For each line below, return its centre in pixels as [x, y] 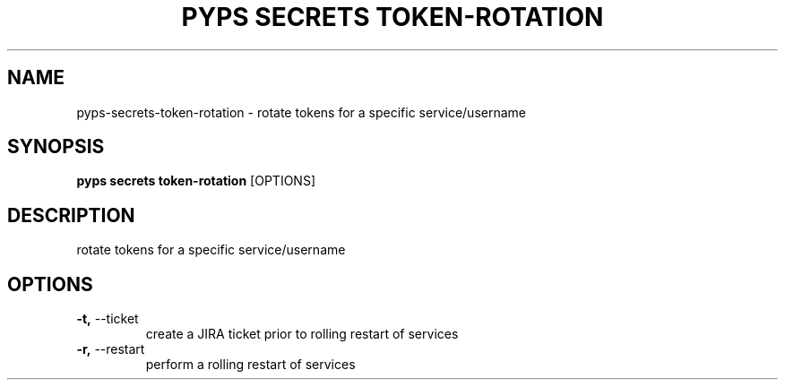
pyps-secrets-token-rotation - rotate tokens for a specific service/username [301, 112]
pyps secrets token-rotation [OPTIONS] [196, 181]
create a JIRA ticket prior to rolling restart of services [302, 334]
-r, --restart [111, 349]
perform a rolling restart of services [250, 365]
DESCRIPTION [71, 215]
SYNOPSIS [56, 147]
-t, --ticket [108, 319]
